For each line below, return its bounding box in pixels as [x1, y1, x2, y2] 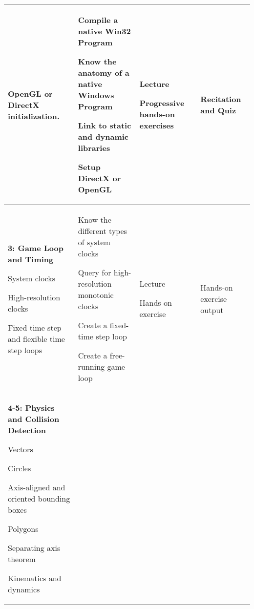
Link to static [78, 120, 131, 131]
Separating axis [8, 542, 61, 553]
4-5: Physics [8, 402, 55, 413]
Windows [78, 89, 114, 101]
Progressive [139, 97, 185, 108]
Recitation [200, 93, 241, 105]
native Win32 [78, 25, 131, 37]
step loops [8, 344, 42, 356]
